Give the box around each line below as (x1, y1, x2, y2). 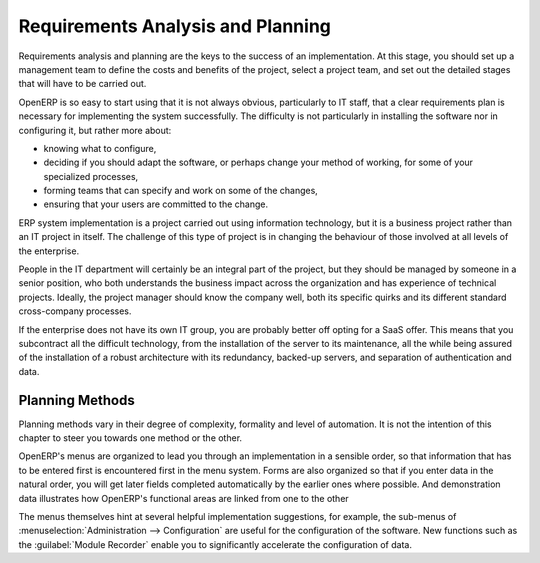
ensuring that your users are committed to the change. (43, 198, 269, 210)
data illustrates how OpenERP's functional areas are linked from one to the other (18, 492, 349, 504)
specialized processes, (43, 170, 139, 182)
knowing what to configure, (43, 142, 157, 154)
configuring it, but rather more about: (18, 124, 172, 136)
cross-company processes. (18, 305, 132, 317)
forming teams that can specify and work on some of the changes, (43, 185, 319, 197)
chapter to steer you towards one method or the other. (18, 432, 243, 444)
